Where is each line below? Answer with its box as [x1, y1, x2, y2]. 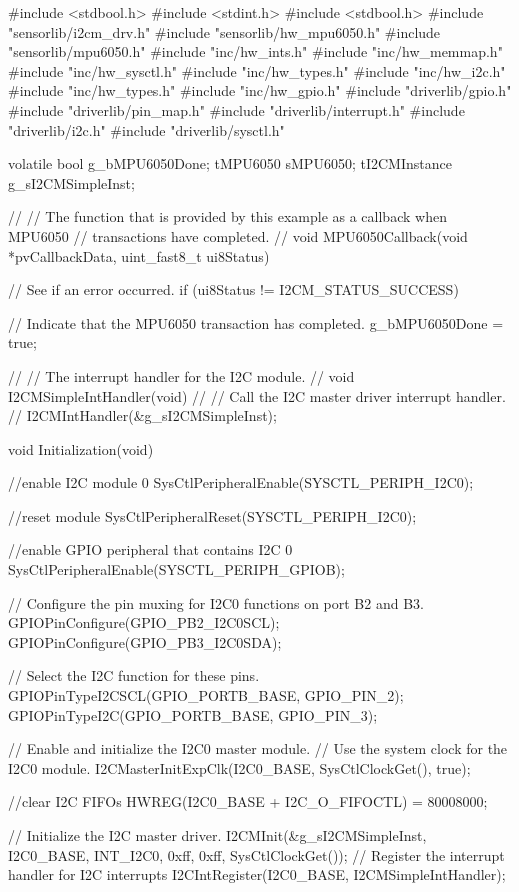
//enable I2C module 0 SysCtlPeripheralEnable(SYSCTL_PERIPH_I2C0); [8, 472, 474, 493]
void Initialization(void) [8, 438, 154, 459]
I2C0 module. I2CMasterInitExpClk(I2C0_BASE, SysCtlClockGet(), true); [8, 757, 471, 778]
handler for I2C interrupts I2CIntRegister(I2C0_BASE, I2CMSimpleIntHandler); [8, 864, 506, 885]
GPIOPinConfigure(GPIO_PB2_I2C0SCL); [8, 612, 280, 633]
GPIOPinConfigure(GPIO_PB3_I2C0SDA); [8, 631, 282, 652]
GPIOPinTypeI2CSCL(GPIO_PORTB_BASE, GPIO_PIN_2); [8, 685, 404, 706]
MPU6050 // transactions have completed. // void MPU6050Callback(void [8, 225, 468, 246]
